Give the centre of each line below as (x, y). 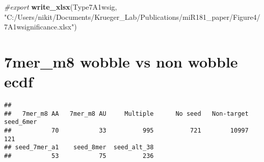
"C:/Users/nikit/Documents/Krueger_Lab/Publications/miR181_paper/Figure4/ (132, 17)
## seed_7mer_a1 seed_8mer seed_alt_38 (79, 148)
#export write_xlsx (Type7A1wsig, (61, 7)
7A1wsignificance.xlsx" (39, 27)
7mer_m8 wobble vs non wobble (121, 61)
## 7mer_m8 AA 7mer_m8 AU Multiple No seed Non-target (126, 114)
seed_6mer (21, 122)
